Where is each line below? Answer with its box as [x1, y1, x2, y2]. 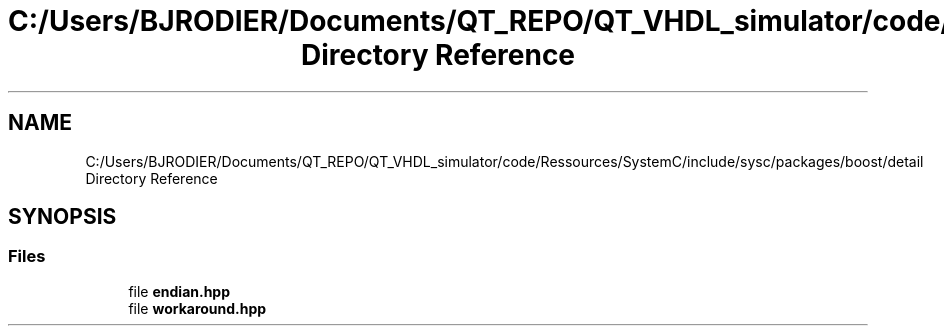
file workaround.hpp [128, 299, 267, 317]
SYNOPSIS [8, 204, 117, 230]
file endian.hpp [128, 282, 231, 300]
